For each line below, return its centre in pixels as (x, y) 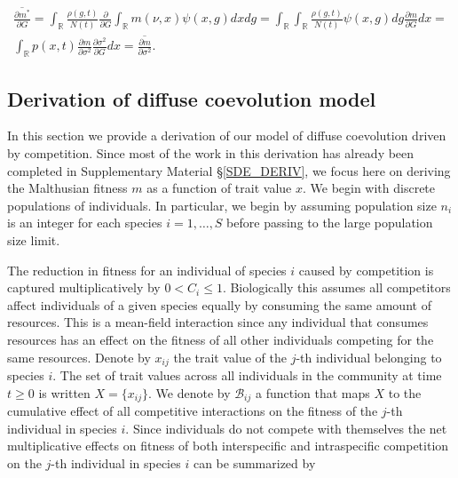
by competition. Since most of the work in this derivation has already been (211, 152)
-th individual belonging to (369, 357)
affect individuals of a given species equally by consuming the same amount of (219, 304)
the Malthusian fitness (67, 188)
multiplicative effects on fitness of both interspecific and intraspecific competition (228, 446)
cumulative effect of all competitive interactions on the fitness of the (193, 411)
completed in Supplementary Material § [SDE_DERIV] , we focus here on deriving (229, 170)
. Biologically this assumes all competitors (336, 287)
